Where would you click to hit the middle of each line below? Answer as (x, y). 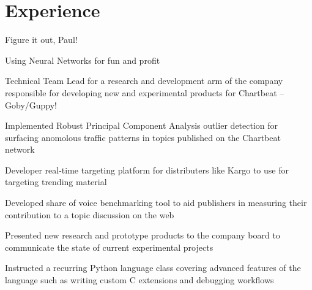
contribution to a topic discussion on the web (90, 214)
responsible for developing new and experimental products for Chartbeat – (145, 92)
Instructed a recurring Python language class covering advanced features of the (153, 268)
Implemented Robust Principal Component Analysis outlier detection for (142, 125)
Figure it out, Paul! (41, 40)
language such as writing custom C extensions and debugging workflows (139, 280)
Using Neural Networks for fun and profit (83, 60)
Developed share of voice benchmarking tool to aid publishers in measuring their (156, 203)
